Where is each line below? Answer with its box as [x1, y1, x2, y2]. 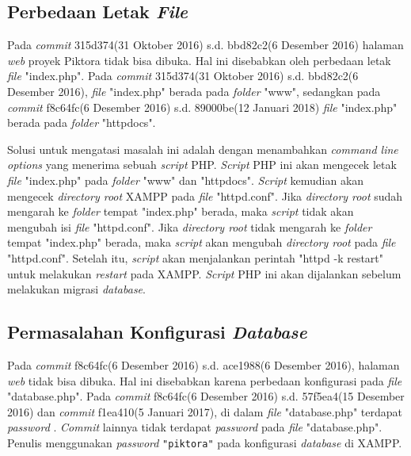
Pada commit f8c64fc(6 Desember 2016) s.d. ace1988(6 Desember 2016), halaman [7, 356, 400, 373]
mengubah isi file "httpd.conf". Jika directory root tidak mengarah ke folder [7, 218, 372, 235]
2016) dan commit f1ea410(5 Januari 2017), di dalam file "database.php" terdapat [7, 403, 402, 420]
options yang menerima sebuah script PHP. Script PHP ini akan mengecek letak [7, 156, 397, 173]
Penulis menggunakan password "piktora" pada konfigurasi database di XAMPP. [7, 434, 402, 450]
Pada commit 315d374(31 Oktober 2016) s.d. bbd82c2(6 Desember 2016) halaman [7, 36, 404, 53]
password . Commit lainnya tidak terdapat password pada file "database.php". [7, 419, 382, 435]
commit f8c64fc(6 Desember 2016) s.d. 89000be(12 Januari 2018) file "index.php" [7, 98, 398, 115]
